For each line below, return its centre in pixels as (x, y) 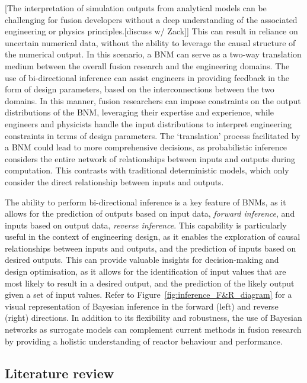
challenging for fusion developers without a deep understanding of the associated (151, 19)
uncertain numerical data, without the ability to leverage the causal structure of (150, 42)
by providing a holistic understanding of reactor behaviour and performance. (144, 341)
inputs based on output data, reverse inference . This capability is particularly (146, 225)
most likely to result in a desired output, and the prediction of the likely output (150, 283)
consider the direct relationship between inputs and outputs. (114, 181)
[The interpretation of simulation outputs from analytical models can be (136, 8)
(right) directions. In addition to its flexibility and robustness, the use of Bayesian (153, 318)
